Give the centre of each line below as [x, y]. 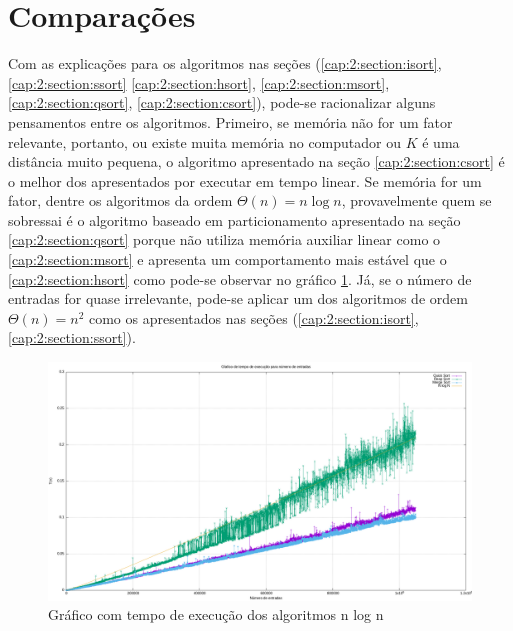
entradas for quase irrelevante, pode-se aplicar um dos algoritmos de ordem [238, 298]
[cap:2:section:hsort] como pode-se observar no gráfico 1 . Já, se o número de [240, 278]
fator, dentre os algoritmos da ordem [120, 200]
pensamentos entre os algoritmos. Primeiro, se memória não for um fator [230, 121]
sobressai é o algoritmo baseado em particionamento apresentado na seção [234, 219]
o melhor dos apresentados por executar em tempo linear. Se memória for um [245, 180]
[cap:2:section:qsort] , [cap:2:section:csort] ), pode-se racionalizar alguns [222, 102]
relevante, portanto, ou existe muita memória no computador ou [205, 141]
